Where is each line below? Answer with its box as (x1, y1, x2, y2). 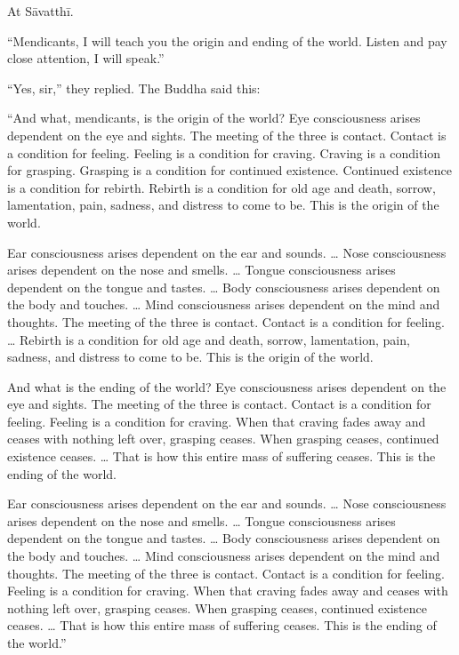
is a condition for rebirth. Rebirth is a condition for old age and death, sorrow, (7, 178, 436, 196)
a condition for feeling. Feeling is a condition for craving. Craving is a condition (7, 143, 441, 162)
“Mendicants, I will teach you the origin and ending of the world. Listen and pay (7, 31, 447, 50)
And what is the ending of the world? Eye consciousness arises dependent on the (7, 377, 447, 395)
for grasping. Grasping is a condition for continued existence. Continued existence (7, 161, 452, 180)
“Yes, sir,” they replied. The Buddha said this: (7, 78, 261, 97)
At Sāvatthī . (7, 2, 74, 20)
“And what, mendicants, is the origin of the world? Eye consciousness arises (7, 108, 421, 127)
